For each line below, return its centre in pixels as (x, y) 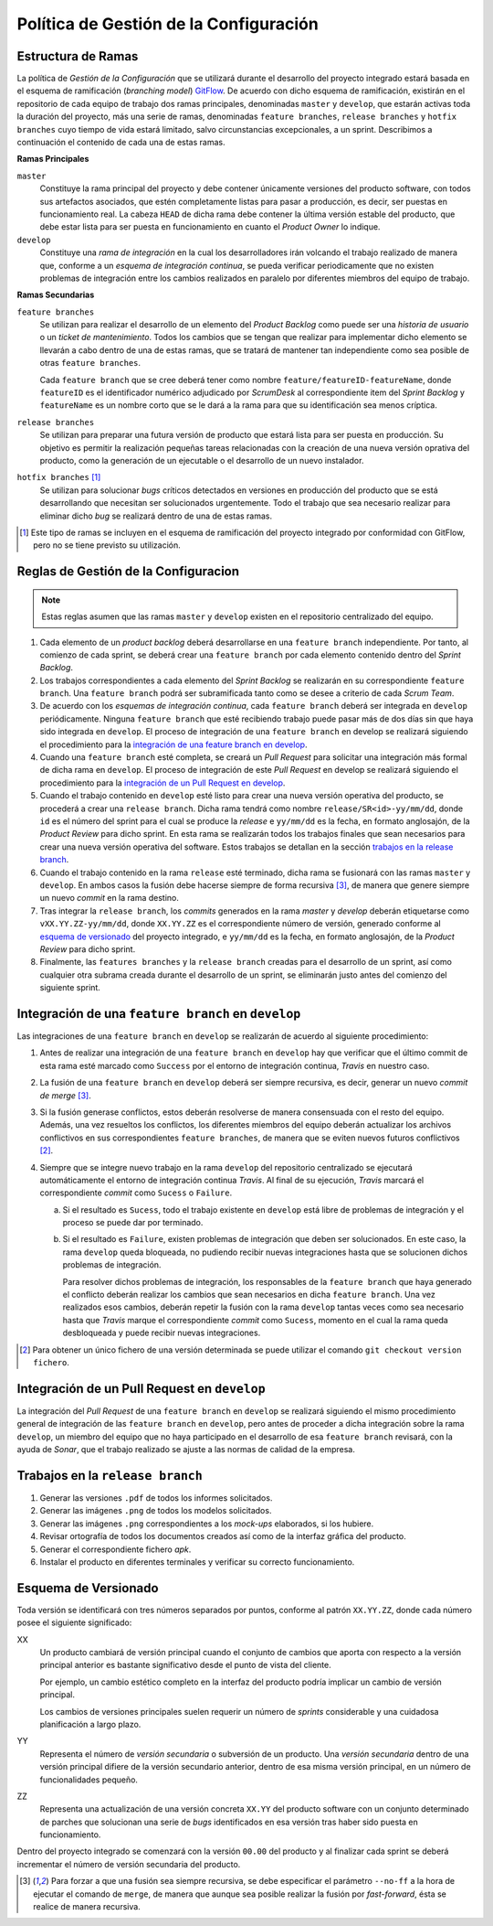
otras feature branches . (90, 363)
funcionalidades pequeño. (89, 1780)
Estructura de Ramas (78, 56)
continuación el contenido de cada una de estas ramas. (121, 143)
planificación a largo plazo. (90, 1724)
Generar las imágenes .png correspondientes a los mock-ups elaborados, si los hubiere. (207, 1524)
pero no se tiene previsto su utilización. (107, 545)
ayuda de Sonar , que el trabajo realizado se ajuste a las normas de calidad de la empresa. (186, 1450)
